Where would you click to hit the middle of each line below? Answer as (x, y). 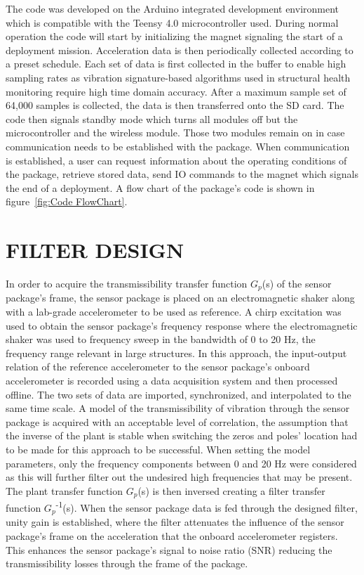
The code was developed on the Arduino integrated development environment (173, 8)
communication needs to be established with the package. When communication (178, 146)
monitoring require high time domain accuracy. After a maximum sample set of (176, 91)
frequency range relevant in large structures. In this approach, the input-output (176, 353)
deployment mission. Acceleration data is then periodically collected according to (180, 50)
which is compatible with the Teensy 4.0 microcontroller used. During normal (172, 22)
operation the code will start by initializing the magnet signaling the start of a (174, 36)
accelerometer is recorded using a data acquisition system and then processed (172, 381)
